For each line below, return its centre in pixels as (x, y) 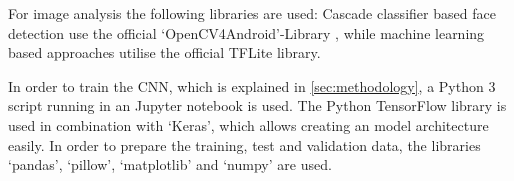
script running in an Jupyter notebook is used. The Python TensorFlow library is (257, 105)
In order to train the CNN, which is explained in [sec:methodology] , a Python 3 (252, 85)
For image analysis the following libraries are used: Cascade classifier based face (252, 13)
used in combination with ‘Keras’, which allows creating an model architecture (248, 124)
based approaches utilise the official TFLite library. (164, 52)
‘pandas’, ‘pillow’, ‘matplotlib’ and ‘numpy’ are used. (170, 164)
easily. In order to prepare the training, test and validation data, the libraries (244, 144)
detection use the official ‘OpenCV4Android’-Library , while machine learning (246, 32)
